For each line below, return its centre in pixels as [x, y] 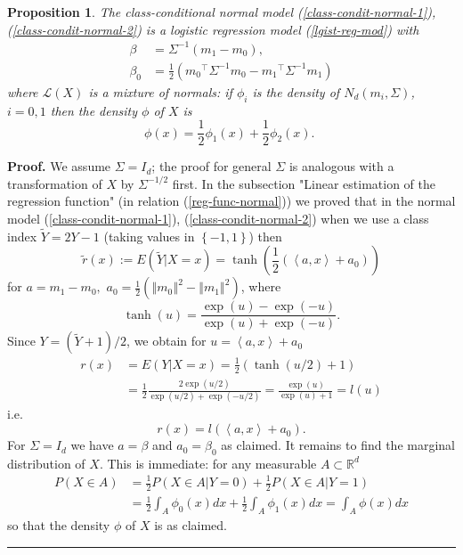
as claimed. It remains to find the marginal [338, 445]
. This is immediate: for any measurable [208, 463]
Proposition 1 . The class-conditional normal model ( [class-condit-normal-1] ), [222, 12]
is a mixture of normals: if [160, 91]
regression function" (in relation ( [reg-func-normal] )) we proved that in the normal [231, 201]
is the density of [296, 91]
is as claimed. [191, 525]
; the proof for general [211, 166]
